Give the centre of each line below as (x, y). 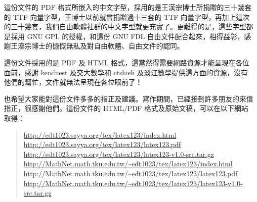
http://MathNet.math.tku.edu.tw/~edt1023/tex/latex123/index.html (128, 164)
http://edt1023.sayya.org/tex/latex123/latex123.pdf (102, 144)
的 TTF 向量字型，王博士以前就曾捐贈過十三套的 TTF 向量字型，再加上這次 (127, 17)
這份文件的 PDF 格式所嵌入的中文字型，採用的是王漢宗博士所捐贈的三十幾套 (128, 7)
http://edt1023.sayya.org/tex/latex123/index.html (100, 134)
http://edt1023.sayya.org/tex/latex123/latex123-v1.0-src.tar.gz (119, 154)
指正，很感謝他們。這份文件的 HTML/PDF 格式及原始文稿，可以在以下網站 (126, 108)
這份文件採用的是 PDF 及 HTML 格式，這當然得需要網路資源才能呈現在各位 (127, 62)
